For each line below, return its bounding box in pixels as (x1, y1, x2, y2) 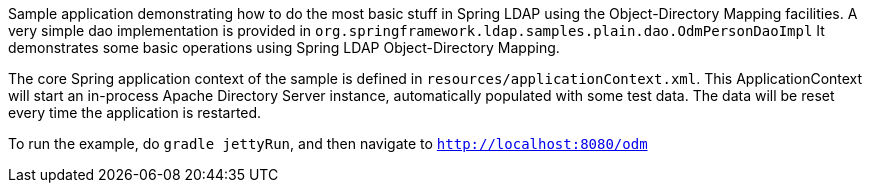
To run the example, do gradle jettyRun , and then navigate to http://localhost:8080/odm (8, 135, 648, 152)
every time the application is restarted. (8, 104, 262, 121)
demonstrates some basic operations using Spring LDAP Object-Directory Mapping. (8, 39, 560, 56)
